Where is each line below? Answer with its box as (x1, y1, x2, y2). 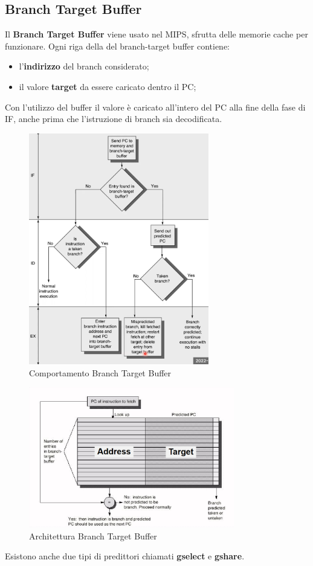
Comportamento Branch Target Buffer (29, 366, 172, 379)
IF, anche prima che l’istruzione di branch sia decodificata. (5, 112, 222, 125)
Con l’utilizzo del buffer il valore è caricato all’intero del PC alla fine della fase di (5, 100, 306, 113)
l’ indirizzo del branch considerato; (19, 60, 149, 72)
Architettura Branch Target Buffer (29, 529, 157, 542)
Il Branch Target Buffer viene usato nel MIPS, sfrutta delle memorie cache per (5, 28, 308, 40)
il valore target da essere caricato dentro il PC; (19, 80, 196, 92)
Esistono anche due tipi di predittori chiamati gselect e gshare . (5, 550, 245, 562)
